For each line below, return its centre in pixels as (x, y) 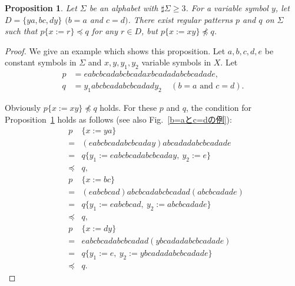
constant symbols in (41, 62)
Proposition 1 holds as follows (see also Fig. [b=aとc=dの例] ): (118, 119)
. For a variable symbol (227, 8)
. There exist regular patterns (180, 19)
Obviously (23, 108)
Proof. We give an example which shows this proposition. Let (115, 50)
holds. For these (128, 108)
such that (21, 31)
